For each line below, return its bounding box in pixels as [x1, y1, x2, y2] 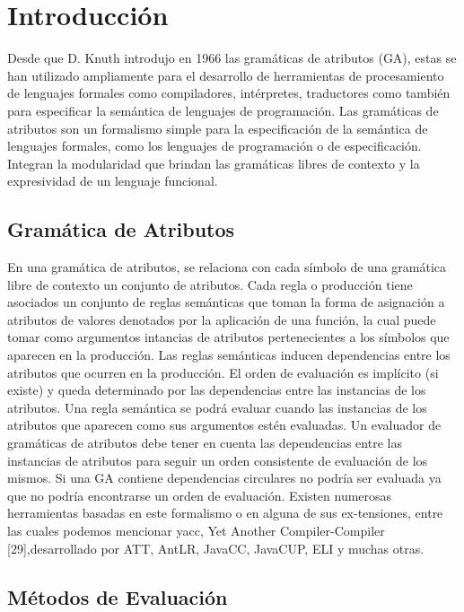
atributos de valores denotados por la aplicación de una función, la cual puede [7, 310, 436, 328]
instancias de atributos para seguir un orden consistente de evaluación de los [7, 450, 428, 469]
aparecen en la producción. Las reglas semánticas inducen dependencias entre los [7, 345, 451, 364]
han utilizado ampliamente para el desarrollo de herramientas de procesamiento [7, 66, 444, 84]
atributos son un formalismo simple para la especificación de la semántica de [7, 118, 428, 137]
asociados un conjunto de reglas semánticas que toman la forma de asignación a [7, 293, 445, 311]
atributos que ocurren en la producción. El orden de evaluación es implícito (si [7, 363, 439, 381]
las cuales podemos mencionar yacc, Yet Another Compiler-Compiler [7, 520, 385, 539]
